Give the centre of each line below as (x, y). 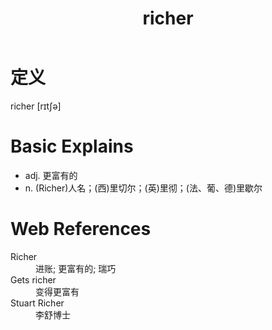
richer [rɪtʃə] (36, 106)
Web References (81, 229)
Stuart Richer (37, 303)
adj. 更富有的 (51, 175)
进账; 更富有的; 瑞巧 (76, 268)
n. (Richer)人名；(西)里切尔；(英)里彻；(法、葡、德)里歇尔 (143, 188)
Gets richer (33, 279)
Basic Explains (72, 146)
